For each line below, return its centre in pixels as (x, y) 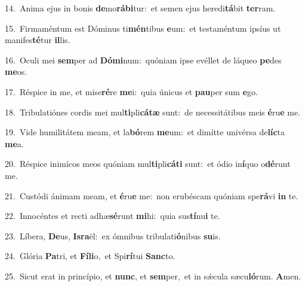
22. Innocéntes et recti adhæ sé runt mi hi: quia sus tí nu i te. (113, 216)
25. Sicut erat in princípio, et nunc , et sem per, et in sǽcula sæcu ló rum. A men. (153, 276)
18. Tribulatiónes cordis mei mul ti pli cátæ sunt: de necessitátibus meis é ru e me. (153, 112)
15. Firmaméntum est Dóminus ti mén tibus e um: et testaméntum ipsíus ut (143, 28)
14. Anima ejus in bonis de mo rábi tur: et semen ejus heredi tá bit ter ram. (140, 8)
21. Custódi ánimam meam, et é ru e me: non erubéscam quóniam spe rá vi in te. (152, 195)
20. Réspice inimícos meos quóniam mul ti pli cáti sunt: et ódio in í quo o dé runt (148, 164)
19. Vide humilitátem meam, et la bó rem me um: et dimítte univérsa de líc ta (145, 132)
